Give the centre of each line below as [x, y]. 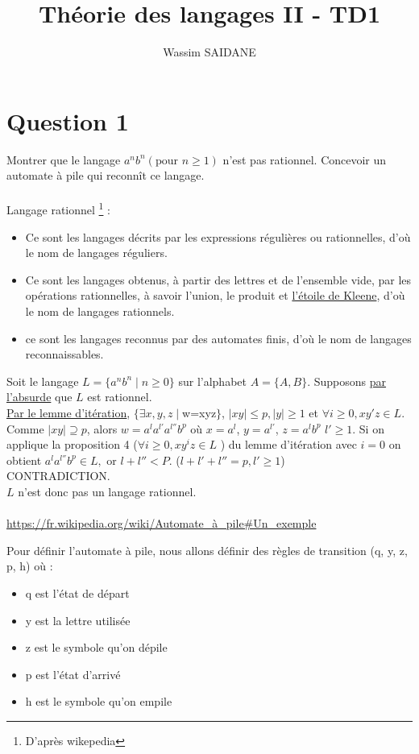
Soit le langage [43, 381]
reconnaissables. [64, 354]
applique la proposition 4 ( [72, 444]
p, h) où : [30, 566]
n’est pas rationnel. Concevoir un [305, 159]
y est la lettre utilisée [78, 620]
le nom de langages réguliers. [96, 253]
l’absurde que [39, 397]
